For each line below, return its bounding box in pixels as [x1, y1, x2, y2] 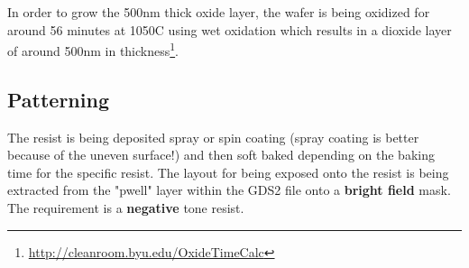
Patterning [7, 85, 109, 113]
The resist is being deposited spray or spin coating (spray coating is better [7, 127, 419, 146]
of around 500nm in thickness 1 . [7, 39, 179, 60]
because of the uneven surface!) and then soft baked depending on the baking [7, 145, 435, 164]
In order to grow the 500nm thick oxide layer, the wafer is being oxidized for [7, 3, 430, 21]
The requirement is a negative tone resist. [7, 199, 244, 217]
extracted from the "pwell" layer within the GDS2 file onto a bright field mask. [7, 180, 451, 199]
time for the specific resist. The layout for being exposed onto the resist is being [7, 162, 449, 181]
